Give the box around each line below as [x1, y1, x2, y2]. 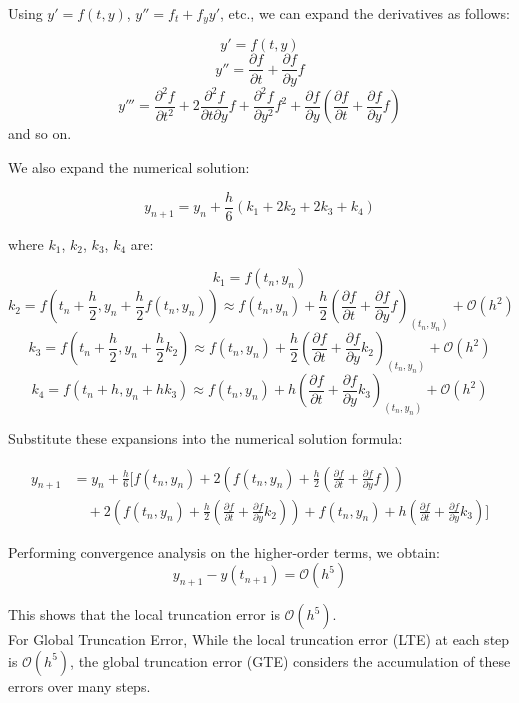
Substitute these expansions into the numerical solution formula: [8, 427, 403, 448]
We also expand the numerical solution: [8, 157, 250, 178]
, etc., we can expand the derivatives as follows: [220, 3, 510, 23]
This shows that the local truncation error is [8, 604, 280, 625]
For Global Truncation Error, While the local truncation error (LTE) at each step [8, 629, 510, 650]
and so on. [8, 123, 72, 144]
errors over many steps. [8, 675, 151, 696]
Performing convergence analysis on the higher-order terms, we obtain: [8, 541, 440, 562]
